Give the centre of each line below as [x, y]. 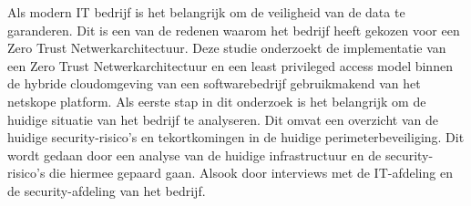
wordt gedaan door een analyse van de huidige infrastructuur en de [195, 154]
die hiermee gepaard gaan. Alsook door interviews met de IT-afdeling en [251, 173]
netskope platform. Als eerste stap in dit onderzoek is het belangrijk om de [217, 101]
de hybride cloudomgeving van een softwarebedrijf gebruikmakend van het [214, 83]
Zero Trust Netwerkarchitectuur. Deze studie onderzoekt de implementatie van [227, 48]
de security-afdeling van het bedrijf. [107, 190]
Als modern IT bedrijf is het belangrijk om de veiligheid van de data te [206, 12]
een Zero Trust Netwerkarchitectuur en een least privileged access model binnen [230, 65]
